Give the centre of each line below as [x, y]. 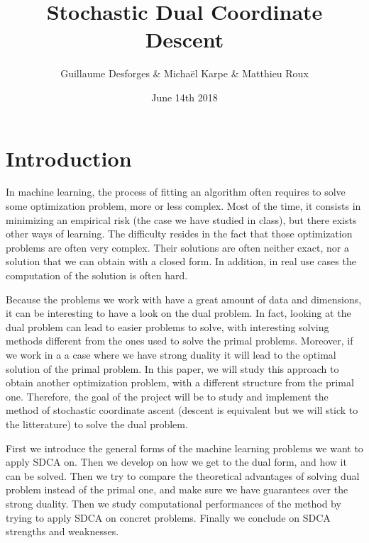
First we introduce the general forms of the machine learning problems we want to [184, 448]
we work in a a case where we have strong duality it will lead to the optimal [171, 354]
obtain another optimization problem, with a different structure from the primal [180, 382]
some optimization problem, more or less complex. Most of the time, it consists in [183, 206]
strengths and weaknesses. [62, 531]
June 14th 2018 [184, 97]
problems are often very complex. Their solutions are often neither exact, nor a [177, 247]
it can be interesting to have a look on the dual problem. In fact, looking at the [178, 313]
